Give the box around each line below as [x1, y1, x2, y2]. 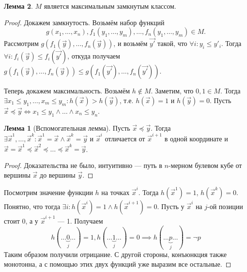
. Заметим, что [151, 86, 194, 96]
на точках [101, 187, 130, 197]
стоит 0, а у [4, 215, 38, 226]
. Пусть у [157, 201, 185, 211]
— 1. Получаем [58, 215, 103, 226]
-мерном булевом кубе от [168, 160, 242, 170]
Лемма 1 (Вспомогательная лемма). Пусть [4, 122, 130, 133]
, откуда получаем [67, 51, 120, 61]
